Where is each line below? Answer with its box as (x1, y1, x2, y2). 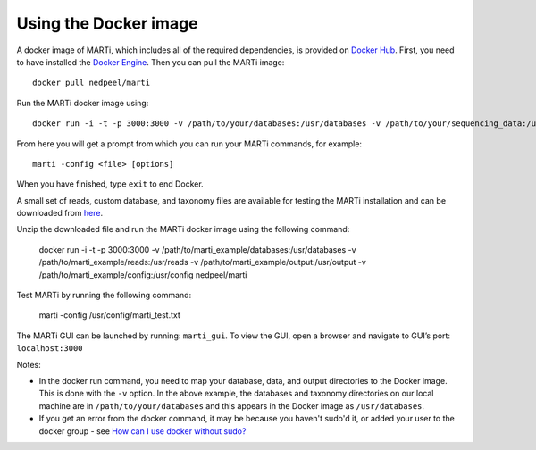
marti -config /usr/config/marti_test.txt (38, 310, 180, 321)
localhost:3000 (16, 344, 84, 354)
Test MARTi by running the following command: (16, 290, 192, 301)
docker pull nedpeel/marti (32, 78, 151, 88)
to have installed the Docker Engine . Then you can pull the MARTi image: (16, 56, 285, 67)
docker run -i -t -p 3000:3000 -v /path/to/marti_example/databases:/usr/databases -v (38, 244, 356, 254)
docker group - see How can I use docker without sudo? (38, 425, 247, 437)
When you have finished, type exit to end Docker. (16, 179, 205, 189)
